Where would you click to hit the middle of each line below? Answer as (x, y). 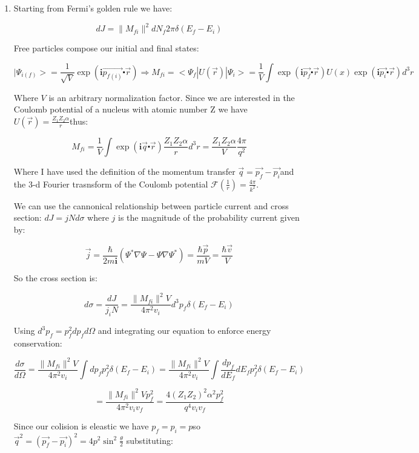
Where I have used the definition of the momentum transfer (124, 171)
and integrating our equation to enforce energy (184, 331)
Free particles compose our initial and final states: (106, 48)
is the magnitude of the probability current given (209, 217)
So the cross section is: (55, 278)
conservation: (38, 343)
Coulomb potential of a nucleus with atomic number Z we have (130, 109)
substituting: (150, 440)
